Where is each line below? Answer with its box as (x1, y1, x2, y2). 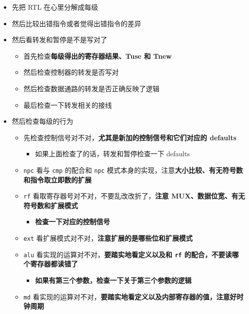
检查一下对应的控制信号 (35, 216, 110, 227)
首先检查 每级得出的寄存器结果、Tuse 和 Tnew (23, 50, 172, 61)
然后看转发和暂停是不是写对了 (12, 34, 107, 45)
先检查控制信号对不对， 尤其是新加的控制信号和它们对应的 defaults (23, 132, 237, 142)
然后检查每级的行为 (12, 116, 73, 126)
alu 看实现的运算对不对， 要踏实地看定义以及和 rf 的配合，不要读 (23, 249, 232, 259)
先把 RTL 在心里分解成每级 (12, 2, 99, 12)
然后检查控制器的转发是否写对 (23, 67, 119, 77)
